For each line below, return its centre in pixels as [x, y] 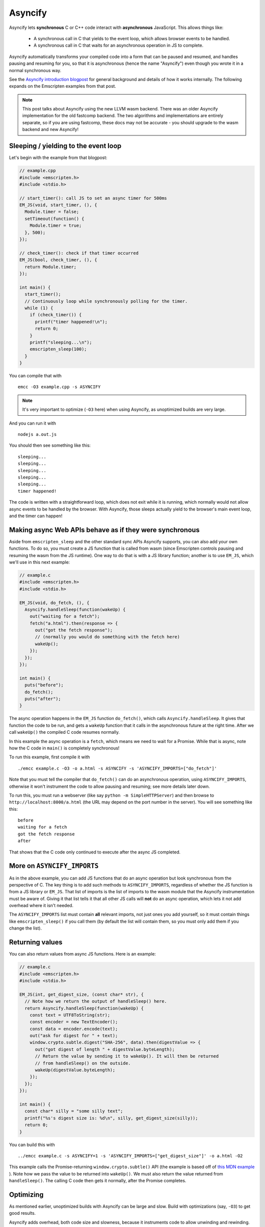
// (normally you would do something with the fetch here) [107, 637]
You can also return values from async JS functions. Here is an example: [82, 954]
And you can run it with [33, 423]
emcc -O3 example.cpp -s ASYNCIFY [59, 387]
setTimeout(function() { [54, 219]
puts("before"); [44, 685]
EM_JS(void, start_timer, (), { [58, 205]
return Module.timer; [51, 267]
